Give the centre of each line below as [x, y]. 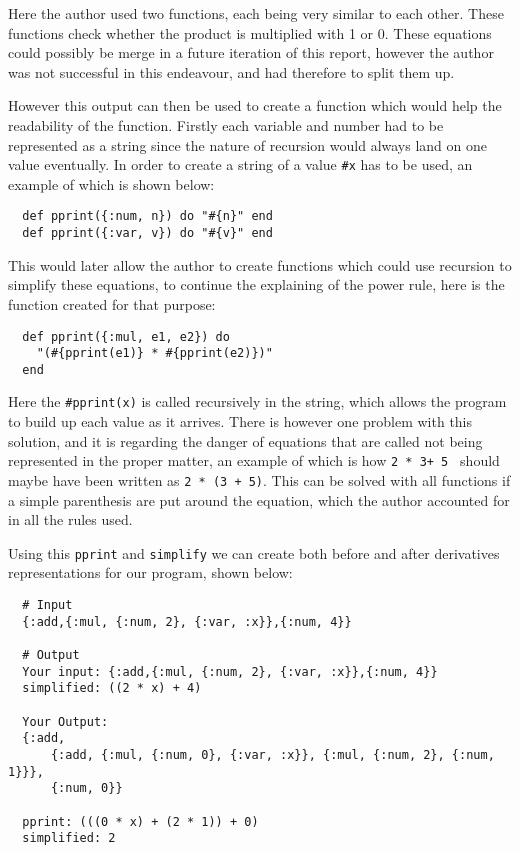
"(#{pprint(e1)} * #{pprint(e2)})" [154, 353]
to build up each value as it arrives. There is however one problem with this [240, 421]
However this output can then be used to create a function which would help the [255, 105]
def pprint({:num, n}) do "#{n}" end [147, 216]
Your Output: [65, 721]
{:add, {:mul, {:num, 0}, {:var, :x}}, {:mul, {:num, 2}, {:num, [272, 754]
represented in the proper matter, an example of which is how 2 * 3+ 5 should [254, 460]
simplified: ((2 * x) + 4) [112, 688]
